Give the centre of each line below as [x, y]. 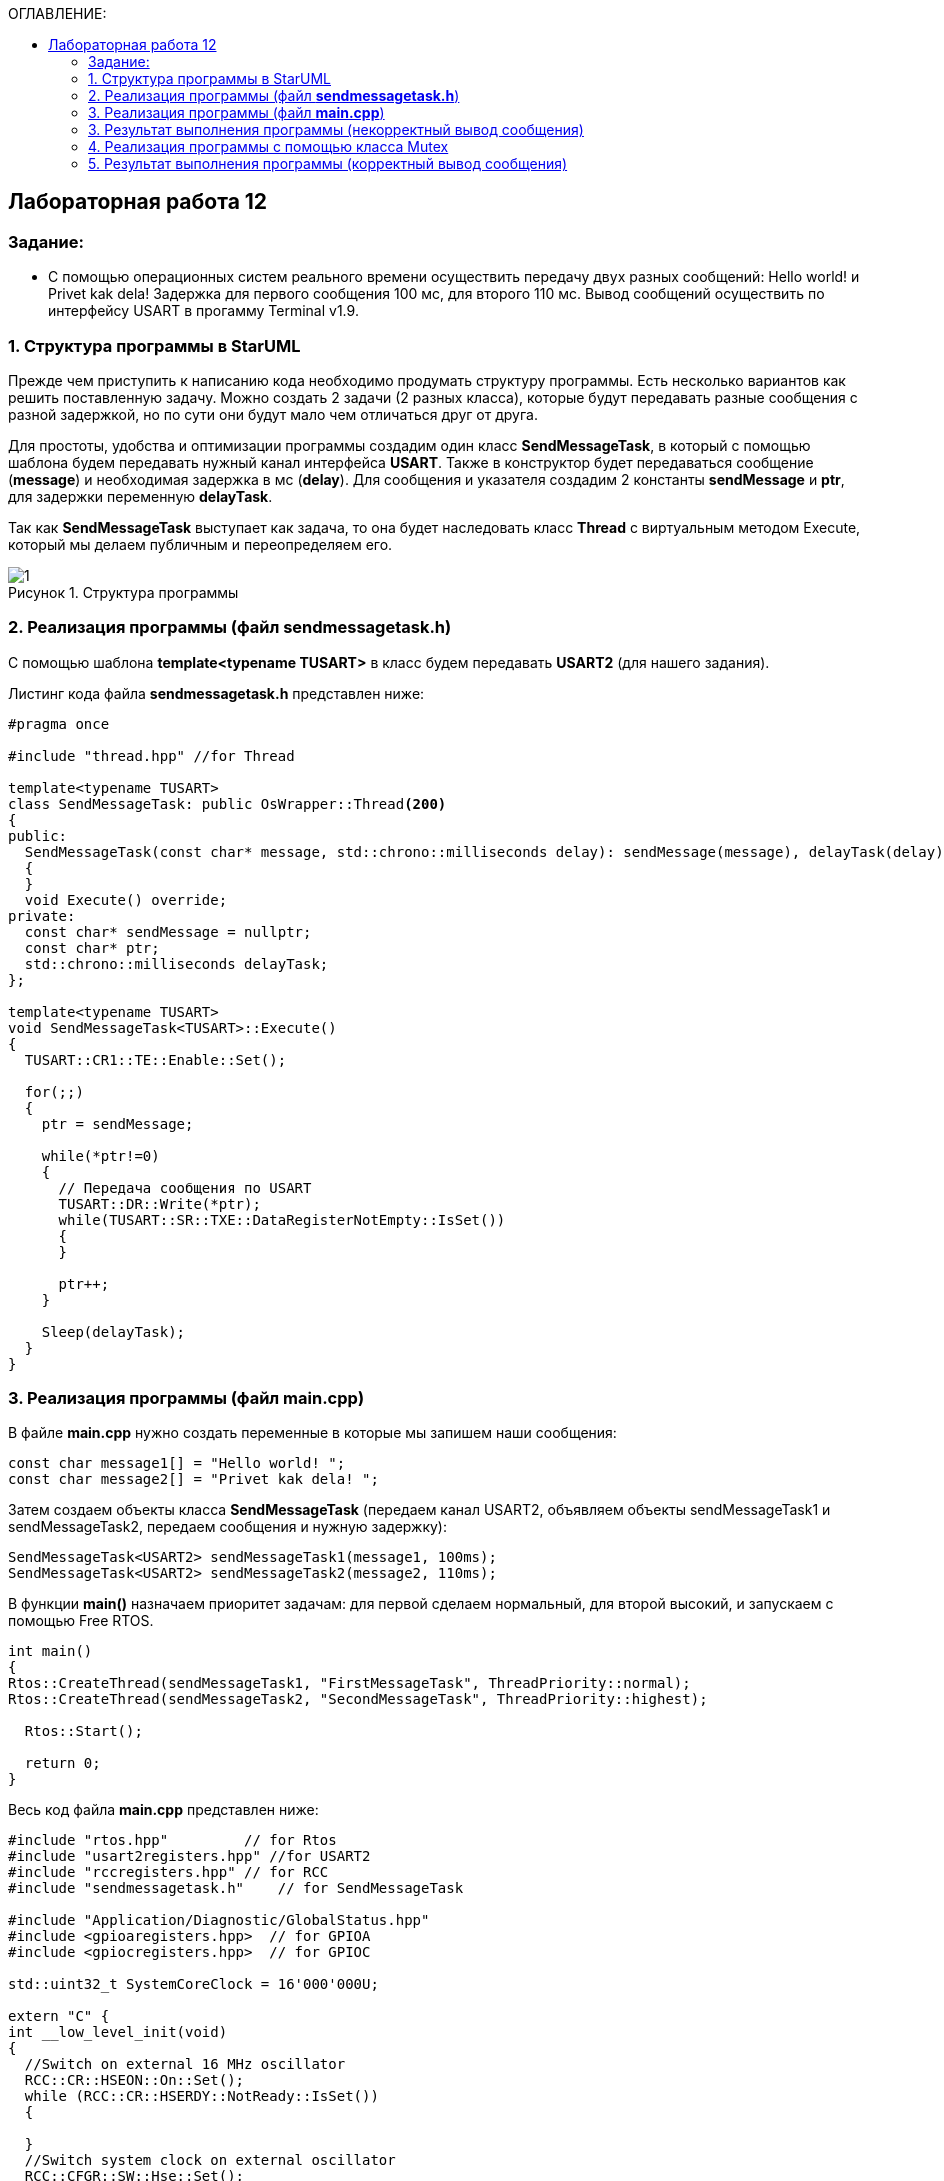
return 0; [62, 1763]
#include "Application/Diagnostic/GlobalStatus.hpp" [219, 1920]
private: [42, 915]
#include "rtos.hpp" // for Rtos [172, 1840]
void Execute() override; [126, 899]
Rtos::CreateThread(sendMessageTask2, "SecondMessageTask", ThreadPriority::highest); [358, 1699]
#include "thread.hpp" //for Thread [151, 755]
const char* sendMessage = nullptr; [168, 931]
